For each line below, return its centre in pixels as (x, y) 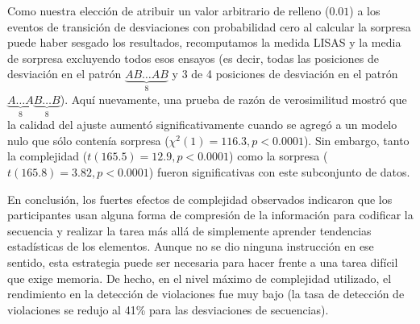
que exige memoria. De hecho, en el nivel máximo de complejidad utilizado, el (200, 278)
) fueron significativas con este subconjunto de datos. (279, 172)
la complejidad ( (48, 156)
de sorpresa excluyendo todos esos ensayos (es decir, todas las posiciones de (193, 58)
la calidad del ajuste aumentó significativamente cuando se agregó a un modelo (202, 125)
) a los (365, 10)
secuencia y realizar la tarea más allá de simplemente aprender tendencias (189, 230)
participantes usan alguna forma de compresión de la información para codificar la (210, 215)
